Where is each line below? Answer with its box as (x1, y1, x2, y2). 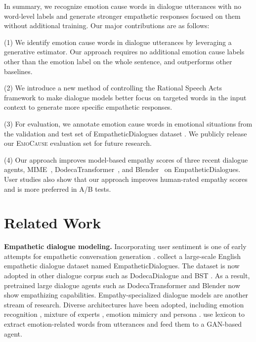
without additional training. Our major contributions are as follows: (4, 20, 210, 31)
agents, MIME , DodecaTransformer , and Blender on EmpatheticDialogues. (4, 164, 241, 174)
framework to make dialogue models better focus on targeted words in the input (4, 92, 247, 102)
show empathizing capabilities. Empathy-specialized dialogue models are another (4, 290, 249, 300)
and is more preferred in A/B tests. (4, 183, 111, 194)
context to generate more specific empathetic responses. (4, 102, 172, 112)
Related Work (4, 213, 101, 233)
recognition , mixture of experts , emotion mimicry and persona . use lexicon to (4, 309, 245, 319)
